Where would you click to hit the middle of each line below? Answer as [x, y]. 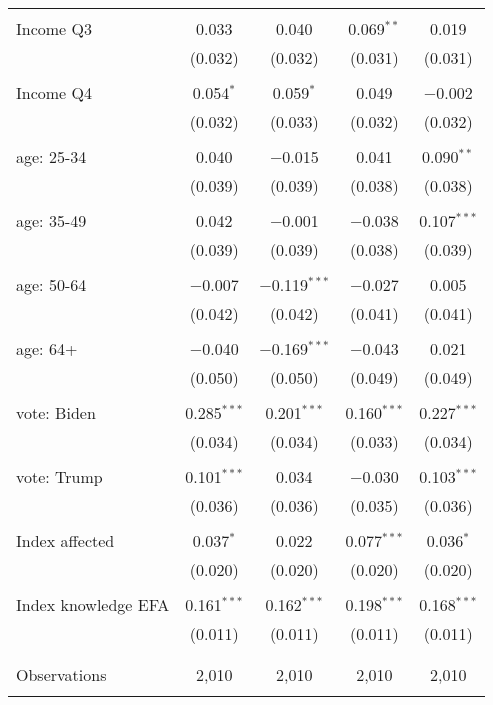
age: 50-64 [51, 284]
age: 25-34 [51, 156]
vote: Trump [59, 476]
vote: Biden [56, 412]
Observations [61, 674]
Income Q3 [54, 28]
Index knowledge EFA [93, 604]
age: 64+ [47, 348]
